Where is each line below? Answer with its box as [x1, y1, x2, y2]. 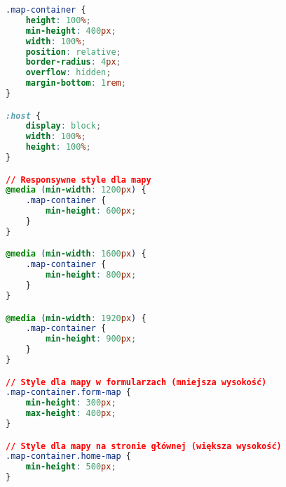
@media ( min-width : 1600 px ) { [6, 249, 147, 259]
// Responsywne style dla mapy [6, 174, 151, 185]
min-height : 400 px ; [25, 25, 116, 36]
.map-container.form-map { [6, 387, 131, 398]
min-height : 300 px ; [25, 398, 116, 408]
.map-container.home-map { [6, 451, 131, 462]
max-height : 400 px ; [25, 408, 116, 419]
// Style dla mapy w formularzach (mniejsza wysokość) [6, 377, 267, 387]
